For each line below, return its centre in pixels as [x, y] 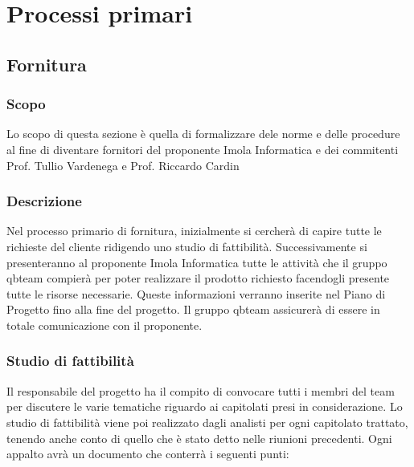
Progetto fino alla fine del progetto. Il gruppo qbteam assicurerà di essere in [193, 309]
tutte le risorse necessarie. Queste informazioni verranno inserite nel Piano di [196, 293]
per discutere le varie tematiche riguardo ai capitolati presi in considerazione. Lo [205, 406]
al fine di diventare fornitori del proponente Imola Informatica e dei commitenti [203, 149]
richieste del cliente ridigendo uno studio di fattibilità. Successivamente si [187, 246]
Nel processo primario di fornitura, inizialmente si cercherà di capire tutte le [194, 231]
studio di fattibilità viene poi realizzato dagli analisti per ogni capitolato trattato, [207, 422]
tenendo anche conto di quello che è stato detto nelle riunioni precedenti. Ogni [199, 438]
